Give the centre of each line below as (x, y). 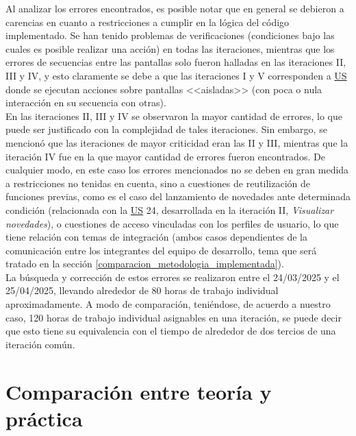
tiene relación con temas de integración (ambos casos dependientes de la (157, 237)
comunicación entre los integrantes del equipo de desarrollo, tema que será (161, 250)
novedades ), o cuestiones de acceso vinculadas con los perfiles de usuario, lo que (172, 223)
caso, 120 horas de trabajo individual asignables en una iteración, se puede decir (174, 317)
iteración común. (40, 344)
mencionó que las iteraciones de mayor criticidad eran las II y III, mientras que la (177, 142)
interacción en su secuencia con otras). (86, 102)
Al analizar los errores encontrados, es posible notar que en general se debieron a (175, 8)
